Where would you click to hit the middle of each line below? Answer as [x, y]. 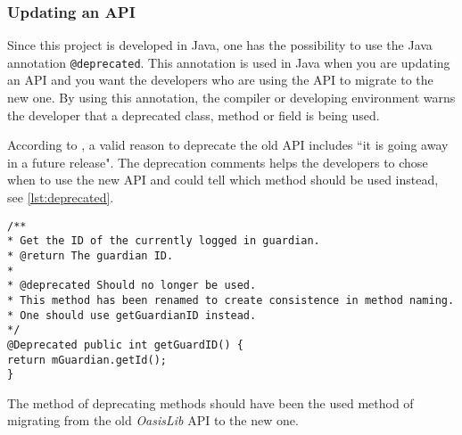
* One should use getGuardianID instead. [132, 315]
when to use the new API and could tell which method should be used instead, [223, 180]
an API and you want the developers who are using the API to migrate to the [220, 80]
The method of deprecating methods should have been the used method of [210, 402]
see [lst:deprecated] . [61, 197]
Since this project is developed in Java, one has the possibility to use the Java [220, 45]
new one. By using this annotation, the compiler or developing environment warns [231, 98]
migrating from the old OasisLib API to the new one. [153, 420]
